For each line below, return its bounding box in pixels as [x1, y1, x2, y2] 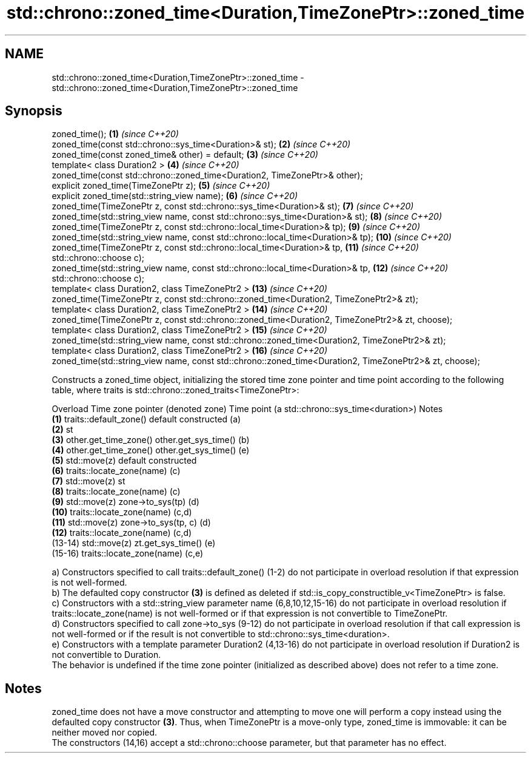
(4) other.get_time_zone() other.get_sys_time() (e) [52, 445, 250, 456]
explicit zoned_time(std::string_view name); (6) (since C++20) [52, 191, 298, 201]
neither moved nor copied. [52, 727, 158, 738]
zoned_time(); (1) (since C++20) [52, 129, 179, 140]
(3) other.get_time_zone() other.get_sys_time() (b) [52, 435, 250, 445]
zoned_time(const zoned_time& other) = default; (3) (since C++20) [52, 149, 318, 160]
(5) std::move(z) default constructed [52, 455, 197, 466]
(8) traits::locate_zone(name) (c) [52, 486, 181, 497]
